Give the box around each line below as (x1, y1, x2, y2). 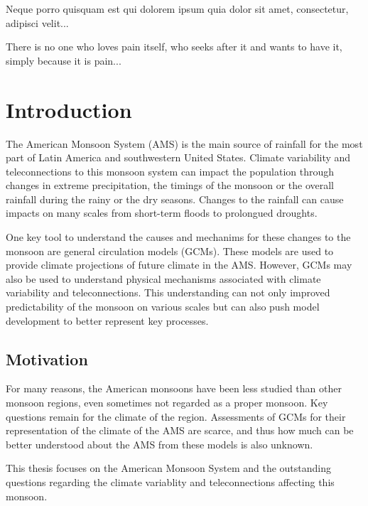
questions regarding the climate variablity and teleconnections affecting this (6, 474, 335, 489)
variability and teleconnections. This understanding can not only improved (6, 285, 330, 300)
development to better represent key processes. (6, 313, 209, 328)
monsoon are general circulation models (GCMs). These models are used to (6, 243, 334, 258)
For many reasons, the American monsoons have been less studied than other (6, 381, 342, 396)
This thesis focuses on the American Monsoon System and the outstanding (6, 461, 331, 475)
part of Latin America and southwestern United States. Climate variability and (6, 150, 351, 165)
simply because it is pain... (6, 53, 121, 68)
